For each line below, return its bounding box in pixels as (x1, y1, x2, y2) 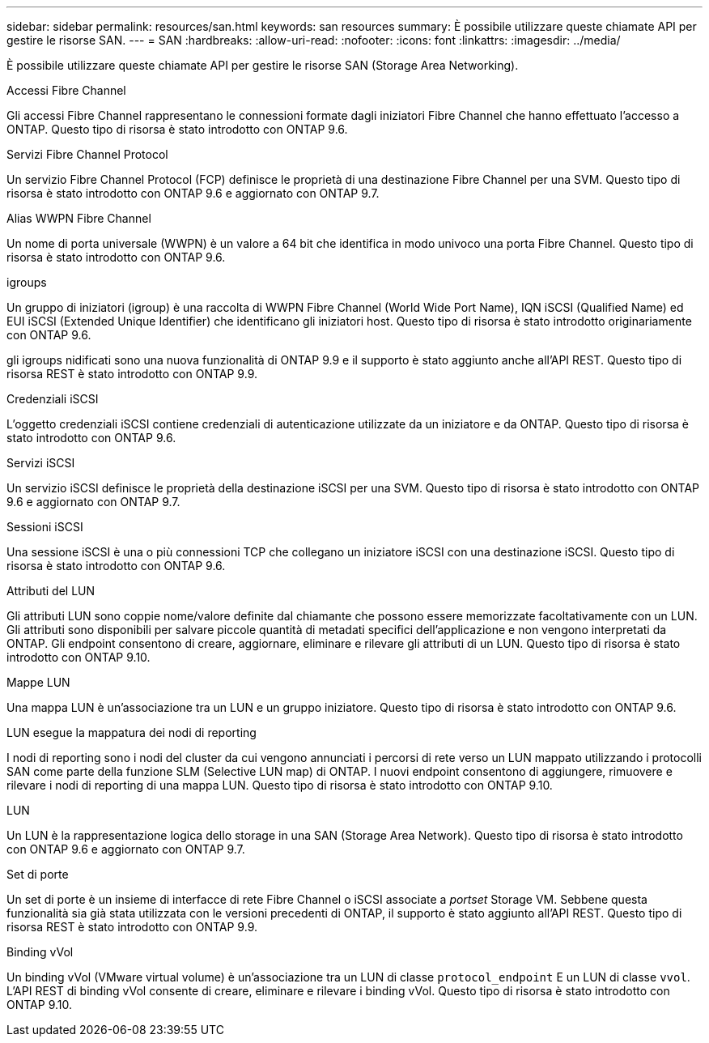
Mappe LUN (6, 675, 70, 689)
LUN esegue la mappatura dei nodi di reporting (6, 726, 257, 739)
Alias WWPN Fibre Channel (6, 211, 151, 225)
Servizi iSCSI (6, 456, 75, 470)
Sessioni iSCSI (6, 520, 83, 534)
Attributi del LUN (6, 584, 96, 598)
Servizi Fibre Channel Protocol (6, 147, 168, 161)
